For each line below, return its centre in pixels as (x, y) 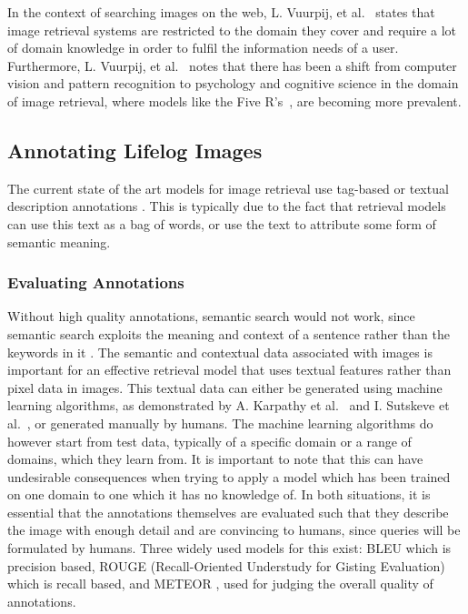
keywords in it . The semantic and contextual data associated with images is (220, 352)
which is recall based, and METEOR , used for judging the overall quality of (220, 584)
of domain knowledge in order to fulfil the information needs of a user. (203, 48)
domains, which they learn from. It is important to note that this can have (215, 459)
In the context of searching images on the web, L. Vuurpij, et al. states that (221, 12)
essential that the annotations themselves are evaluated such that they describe (228, 512)
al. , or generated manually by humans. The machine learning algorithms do (220, 423)
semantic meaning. (59, 242)
